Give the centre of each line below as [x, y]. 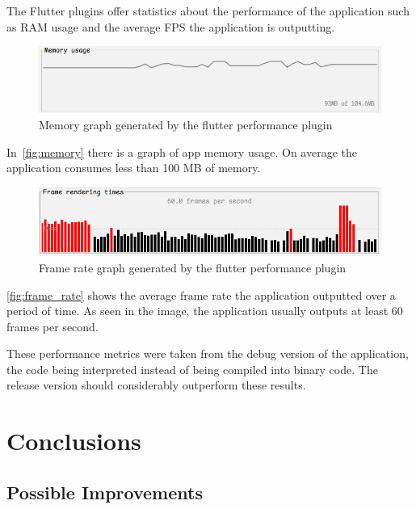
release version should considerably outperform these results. [156, 385]
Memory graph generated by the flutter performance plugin [186, 125]
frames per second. [53, 326]
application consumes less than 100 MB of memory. [134, 168]
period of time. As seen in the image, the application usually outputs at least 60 [205, 311]
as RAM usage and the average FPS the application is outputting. [171, 26]
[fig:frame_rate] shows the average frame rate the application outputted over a [201, 294]
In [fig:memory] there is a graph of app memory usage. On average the [182, 151]
